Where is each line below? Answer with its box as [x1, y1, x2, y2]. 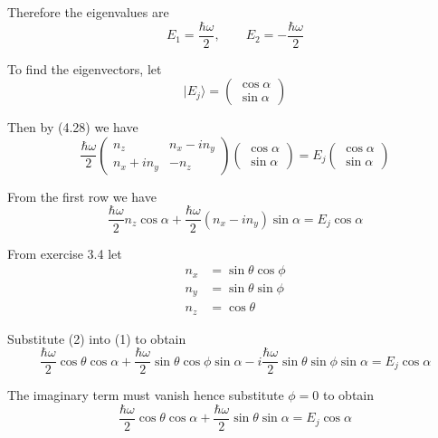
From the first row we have [7, 186, 157, 205]
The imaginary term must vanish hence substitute [7, 386, 284, 405]
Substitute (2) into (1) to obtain [7, 328, 186, 348]
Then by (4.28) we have [7, 118, 138, 137]
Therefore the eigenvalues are [7, 3, 169, 21]
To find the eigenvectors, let [7, 59, 162, 78]
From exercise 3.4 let [7, 243, 122, 262]
